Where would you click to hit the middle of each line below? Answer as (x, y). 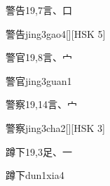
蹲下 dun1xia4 (35, 175)
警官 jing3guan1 (39, 80)
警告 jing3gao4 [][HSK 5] (56, 33)
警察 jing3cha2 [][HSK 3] (55, 127)
